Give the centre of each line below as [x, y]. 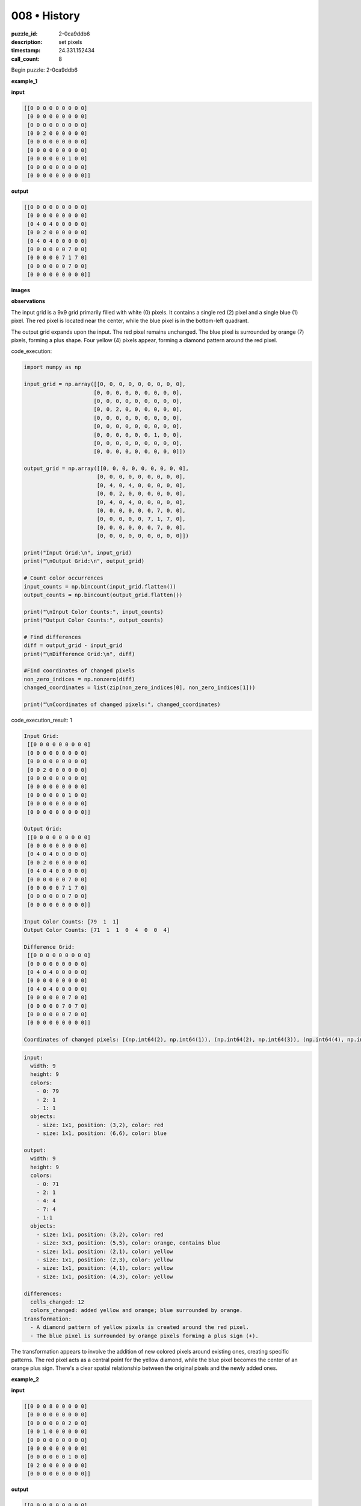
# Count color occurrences [63, 578]
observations [28, 301]
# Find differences [52, 637]
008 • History [46, 16]
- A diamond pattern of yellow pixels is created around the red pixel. [140, 1327]
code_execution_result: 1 [42, 720]
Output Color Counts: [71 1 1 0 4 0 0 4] [97, 930]
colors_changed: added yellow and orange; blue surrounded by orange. [137, 1311]
